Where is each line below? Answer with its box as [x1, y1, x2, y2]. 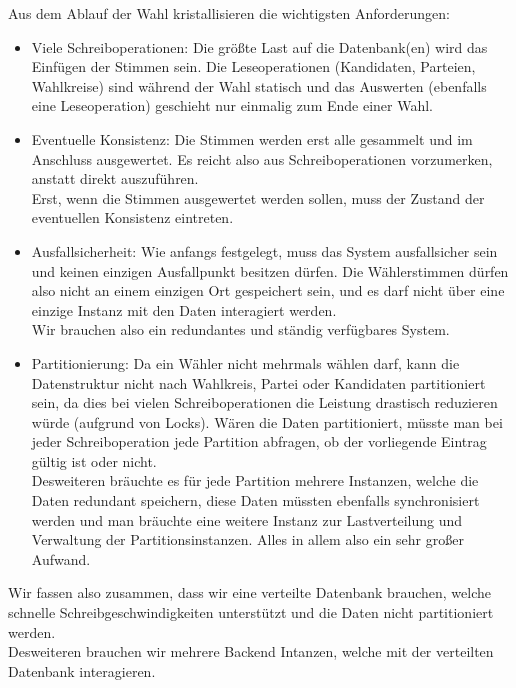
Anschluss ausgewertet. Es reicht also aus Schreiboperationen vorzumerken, [31, 148, 493, 169]
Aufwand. [31, 548, 91, 569]
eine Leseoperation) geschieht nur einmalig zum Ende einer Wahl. [31, 95, 434, 116]
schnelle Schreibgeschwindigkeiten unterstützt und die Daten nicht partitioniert [8, 602, 494, 623]
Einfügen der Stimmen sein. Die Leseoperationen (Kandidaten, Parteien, [31, 56, 476, 77]
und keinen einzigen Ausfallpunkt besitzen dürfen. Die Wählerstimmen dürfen [31, 260, 509, 281]
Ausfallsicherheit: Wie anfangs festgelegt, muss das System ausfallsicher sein [31, 240, 498, 261]
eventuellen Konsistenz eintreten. [31, 207, 234, 228]
